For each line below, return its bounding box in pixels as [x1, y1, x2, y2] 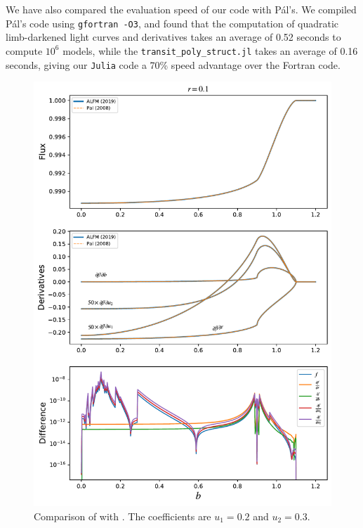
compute [6, 43, 43, 58]
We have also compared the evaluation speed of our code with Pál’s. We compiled [6, 2, 357, 16]
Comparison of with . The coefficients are [34, 508, 211, 523]
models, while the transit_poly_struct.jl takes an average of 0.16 [62, 43, 358, 58]
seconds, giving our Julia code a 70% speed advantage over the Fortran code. [6, 57, 341, 72]
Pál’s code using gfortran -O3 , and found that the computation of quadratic [6, 15, 339, 30]
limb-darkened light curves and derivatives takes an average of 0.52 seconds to [6, 30, 341, 44]
